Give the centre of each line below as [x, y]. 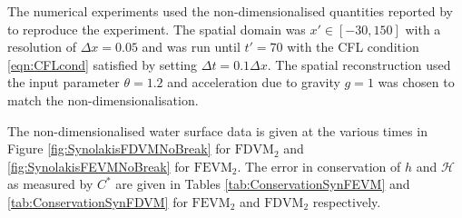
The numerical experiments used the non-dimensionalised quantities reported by [230, 11]
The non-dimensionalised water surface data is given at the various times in [217, 130]
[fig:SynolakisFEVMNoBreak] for [99, 166]
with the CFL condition [353, 47]
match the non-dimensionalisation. [103, 99]
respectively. [347, 201]
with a [423, 29]
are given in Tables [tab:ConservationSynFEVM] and [263, 184]
